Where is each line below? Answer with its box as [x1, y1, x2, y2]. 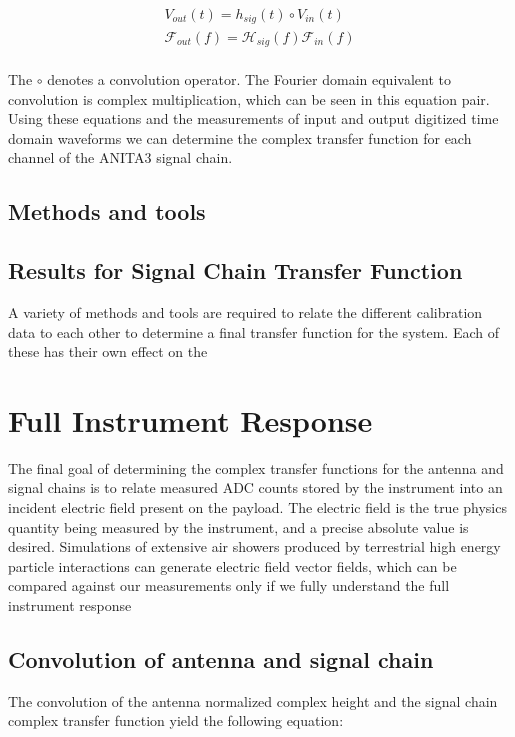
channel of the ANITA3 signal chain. [8, 147, 233, 168]
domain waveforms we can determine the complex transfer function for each [8, 127, 472, 148]
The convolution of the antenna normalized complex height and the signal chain [8, 690, 498, 711]
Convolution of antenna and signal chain [8, 644, 434, 674]
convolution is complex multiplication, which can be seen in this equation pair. [8, 88, 490, 109]
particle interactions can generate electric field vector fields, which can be [8, 555, 457, 576]
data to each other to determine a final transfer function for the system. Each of [8, 321, 500, 342]
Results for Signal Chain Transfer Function [8, 255, 463, 286]
